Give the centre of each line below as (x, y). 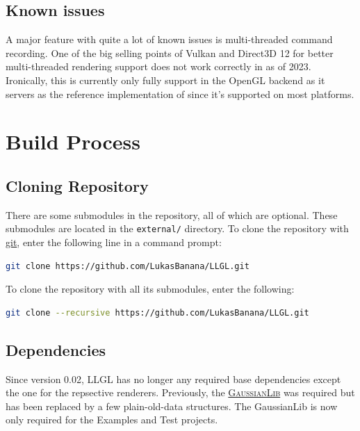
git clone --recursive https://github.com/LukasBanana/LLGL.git (157, 312)
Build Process (73, 141)
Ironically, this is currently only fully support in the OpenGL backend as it (165, 80)
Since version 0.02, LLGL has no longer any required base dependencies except (173, 379)
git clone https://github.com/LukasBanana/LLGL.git (128, 266)
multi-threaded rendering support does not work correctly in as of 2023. (158, 66)
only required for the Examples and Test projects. (112, 420)
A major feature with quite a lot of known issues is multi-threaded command (169, 39)
